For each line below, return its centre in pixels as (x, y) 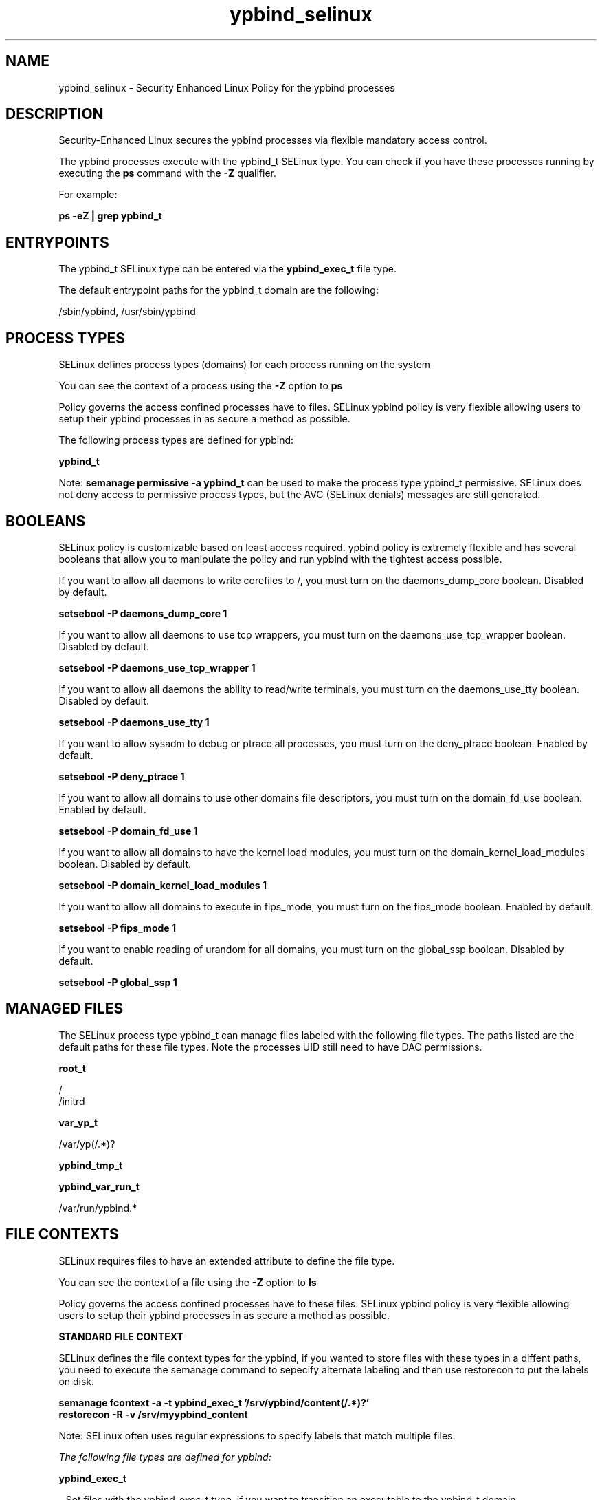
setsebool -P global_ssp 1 (118, 982)
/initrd (72, 1101)
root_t (72, 1068)
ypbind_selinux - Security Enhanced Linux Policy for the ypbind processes (227, 87)
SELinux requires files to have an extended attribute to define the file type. (227, 1261)
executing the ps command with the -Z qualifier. (167, 173)
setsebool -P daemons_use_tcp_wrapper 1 (157, 667)
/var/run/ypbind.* (98, 1208)
